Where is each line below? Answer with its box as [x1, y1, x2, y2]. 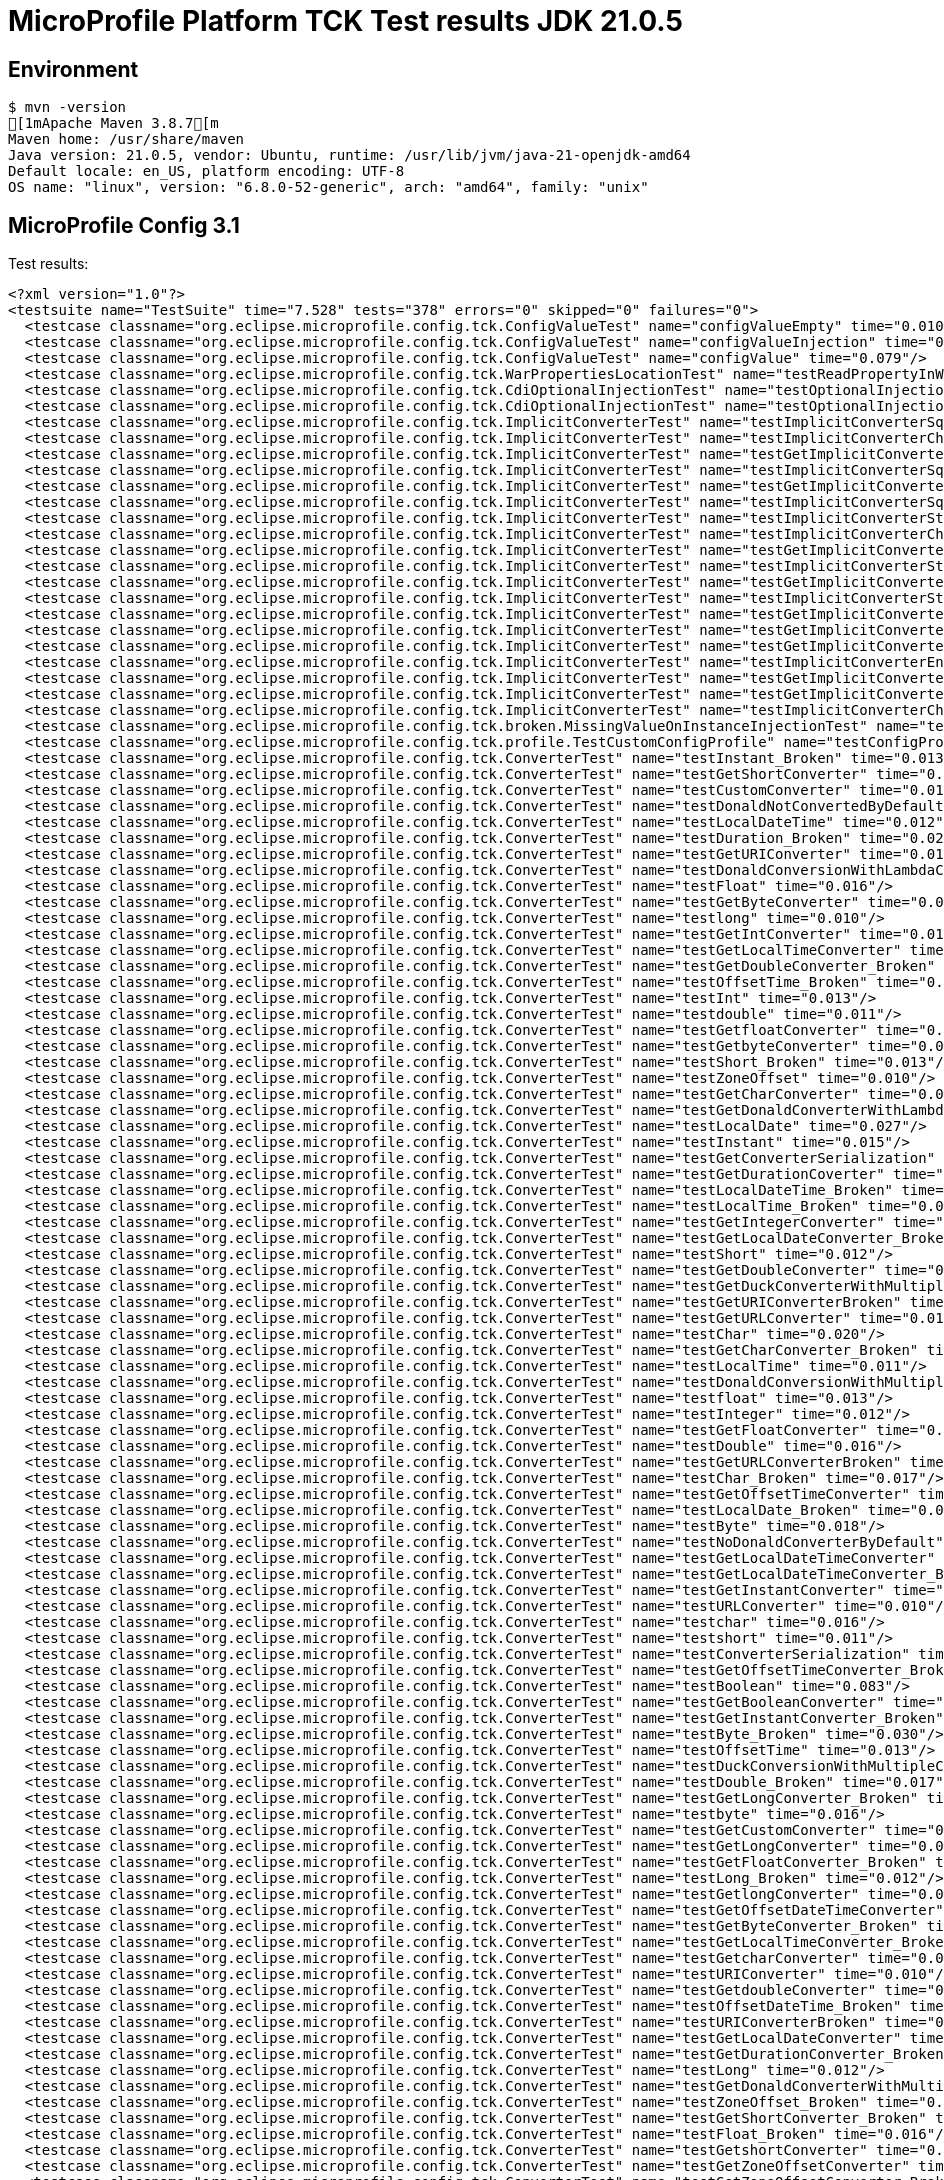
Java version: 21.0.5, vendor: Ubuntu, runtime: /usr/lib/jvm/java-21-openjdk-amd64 [8, 147, 691, 164]
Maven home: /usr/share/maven [8, 131, 245, 148]
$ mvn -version [8, 99, 127, 116]
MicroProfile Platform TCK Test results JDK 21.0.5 [8, 4, 683, 38]
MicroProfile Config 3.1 [8, 212, 240, 238]
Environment [8, 56, 139, 82]
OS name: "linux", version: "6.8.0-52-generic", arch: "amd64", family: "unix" [8, 179, 649, 196]
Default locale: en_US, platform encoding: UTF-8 [8, 163, 405, 180]
